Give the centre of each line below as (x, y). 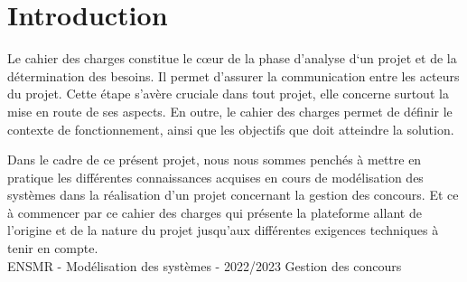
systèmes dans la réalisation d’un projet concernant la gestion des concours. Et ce (233, 195)
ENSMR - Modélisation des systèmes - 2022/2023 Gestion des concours (205, 265)
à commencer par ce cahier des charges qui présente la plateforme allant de (215, 212)
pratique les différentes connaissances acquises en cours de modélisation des (215, 177)
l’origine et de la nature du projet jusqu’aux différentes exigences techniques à (223, 230)
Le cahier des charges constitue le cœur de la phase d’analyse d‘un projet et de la (232, 58)
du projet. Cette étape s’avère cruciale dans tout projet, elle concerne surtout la (228, 94)
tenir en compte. (53, 248)
